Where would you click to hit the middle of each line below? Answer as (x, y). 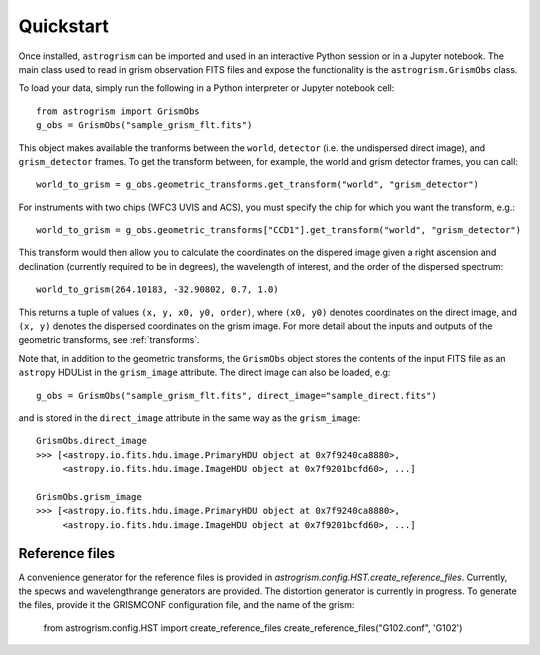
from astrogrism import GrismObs (118, 111)
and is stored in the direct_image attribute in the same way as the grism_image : (189, 417)
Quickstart (64, 26)
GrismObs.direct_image (92, 441)
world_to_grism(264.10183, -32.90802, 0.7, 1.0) (157, 289)
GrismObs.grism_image (89, 496)
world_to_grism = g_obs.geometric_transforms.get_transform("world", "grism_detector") (258, 184)
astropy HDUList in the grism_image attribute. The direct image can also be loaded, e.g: (204, 372)
